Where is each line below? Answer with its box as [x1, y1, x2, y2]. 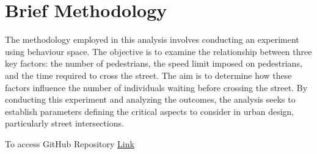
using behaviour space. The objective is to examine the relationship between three [5, 45, 312, 57]
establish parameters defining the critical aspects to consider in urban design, [5, 105, 294, 117]
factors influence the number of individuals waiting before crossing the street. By [5, 81, 308, 94]
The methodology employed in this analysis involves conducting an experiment [5, 33, 299, 46]
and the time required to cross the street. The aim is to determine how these [5, 68, 292, 81]
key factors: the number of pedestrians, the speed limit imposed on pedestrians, [5, 57, 302, 70]
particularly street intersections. [5, 117, 124, 130]
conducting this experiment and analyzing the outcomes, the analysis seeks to [5, 93, 296, 106]
